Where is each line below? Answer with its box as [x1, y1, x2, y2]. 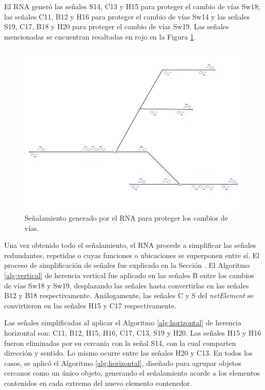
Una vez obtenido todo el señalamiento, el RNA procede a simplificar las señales [4, 240, 256, 250]
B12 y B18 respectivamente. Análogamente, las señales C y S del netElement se [4, 290, 254, 301]
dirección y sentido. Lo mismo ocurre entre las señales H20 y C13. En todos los [4, 347, 253, 358]
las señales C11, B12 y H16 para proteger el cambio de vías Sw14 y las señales [4, 11, 250, 22]
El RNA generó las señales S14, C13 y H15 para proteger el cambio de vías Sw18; [4, 1, 260, 11]
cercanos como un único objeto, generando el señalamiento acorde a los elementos [4, 367, 260, 378]
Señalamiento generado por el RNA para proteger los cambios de [25, 212, 228, 223]
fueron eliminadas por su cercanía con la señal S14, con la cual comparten [4, 337, 236, 348]
